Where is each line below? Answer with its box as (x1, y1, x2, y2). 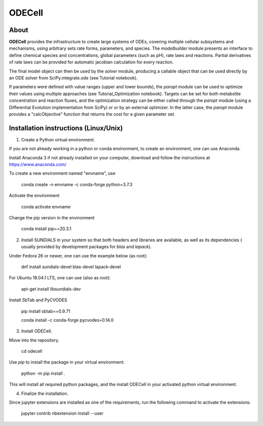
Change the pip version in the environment (9, 215, 95, 220)
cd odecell (21, 349, 42, 354)
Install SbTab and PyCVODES (9, 297, 68, 303)
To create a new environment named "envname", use (9, 171, 115, 176)
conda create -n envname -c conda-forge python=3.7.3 (21, 181, 132, 187)
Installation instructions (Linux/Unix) (9, 124, 123, 132)
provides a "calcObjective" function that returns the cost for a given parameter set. (9, 111, 175, 117)
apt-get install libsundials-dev (21, 286, 81, 292)
